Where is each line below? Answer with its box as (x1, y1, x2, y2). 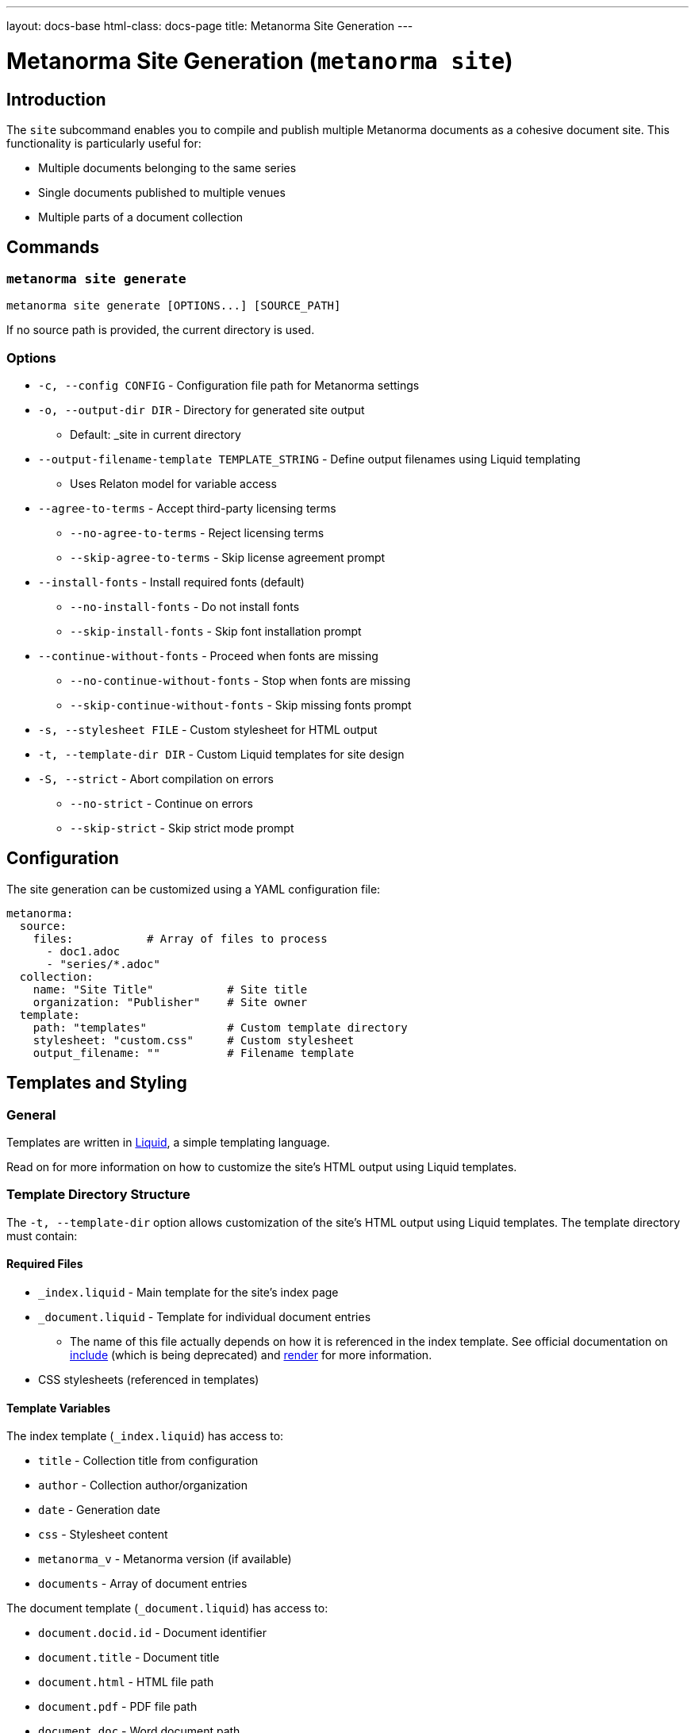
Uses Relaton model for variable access (70, 476, 277, 490)
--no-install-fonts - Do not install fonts (70, 599, 300, 613)
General (6, 1106, 56, 1123)
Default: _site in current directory (70, 427, 241, 441)
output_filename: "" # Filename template (33, 1046, 355, 1059)
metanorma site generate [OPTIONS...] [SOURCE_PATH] (6, 299, 341, 313)
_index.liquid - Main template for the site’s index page (38, 1285, 339, 1299)
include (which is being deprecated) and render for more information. (70, 1347, 432, 1362)
